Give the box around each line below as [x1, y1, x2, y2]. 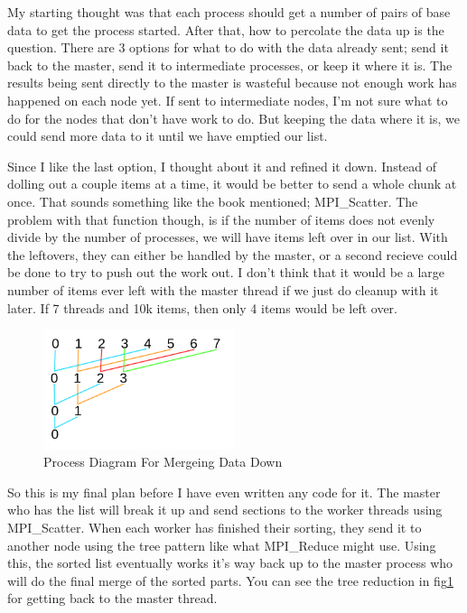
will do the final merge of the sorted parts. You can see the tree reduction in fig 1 [7, 571, 453, 590]
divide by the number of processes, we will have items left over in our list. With [7, 228, 448, 246]
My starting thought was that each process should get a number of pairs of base [7, 3, 451, 21]
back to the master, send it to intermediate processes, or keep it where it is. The [7, 55, 453, 74]
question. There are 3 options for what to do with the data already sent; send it [7, 38, 449, 57]
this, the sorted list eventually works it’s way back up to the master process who [7, 553, 453, 572]
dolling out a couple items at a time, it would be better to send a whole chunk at [7, 174, 457, 193]
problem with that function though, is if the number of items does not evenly [7, 209, 435, 228]
